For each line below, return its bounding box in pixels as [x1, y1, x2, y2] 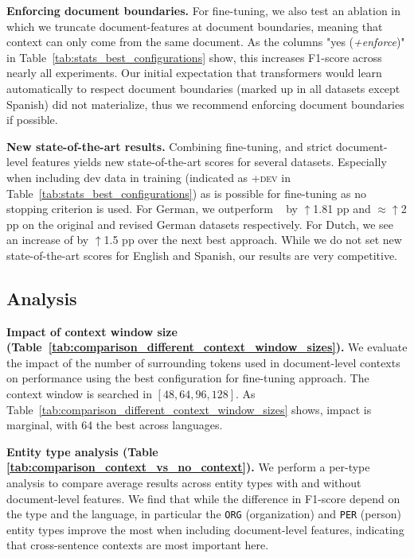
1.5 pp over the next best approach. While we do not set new [103, 231, 402, 248]
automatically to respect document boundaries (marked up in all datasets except [6, 79, 400, 96]
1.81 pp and [313, 200, 371, 217]
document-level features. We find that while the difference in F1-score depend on [6, 490, 400, 506]
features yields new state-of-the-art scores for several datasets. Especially [31, 153, 387, 170]
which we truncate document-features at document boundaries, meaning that [6, 17, 383, 34]
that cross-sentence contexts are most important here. [6, 537, 269, 553]
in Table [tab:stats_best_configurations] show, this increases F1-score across [6, 48, 382, 65]
